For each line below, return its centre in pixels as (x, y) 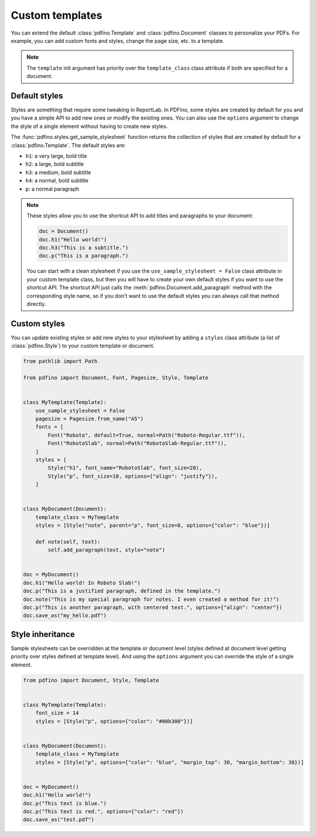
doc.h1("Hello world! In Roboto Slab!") (82, 583)
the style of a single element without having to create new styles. (89, 126)
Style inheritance (43, 634)
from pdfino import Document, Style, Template (91, 680)
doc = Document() (64, 231)
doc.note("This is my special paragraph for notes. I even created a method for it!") (151, 599)
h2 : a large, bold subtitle (55, 164)
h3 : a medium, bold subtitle (58, 172)
